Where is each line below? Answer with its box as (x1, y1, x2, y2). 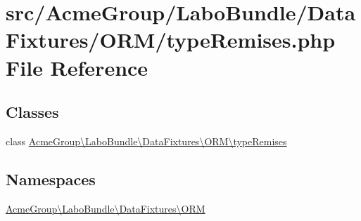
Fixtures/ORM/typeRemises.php (6, 25, 336, 54)
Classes (6, 101, 59, 123)
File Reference (6, 53, 148, 81)
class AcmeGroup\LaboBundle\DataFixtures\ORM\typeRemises (6, 133, 287, 148)
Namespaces (6, 168, 96, 189)
